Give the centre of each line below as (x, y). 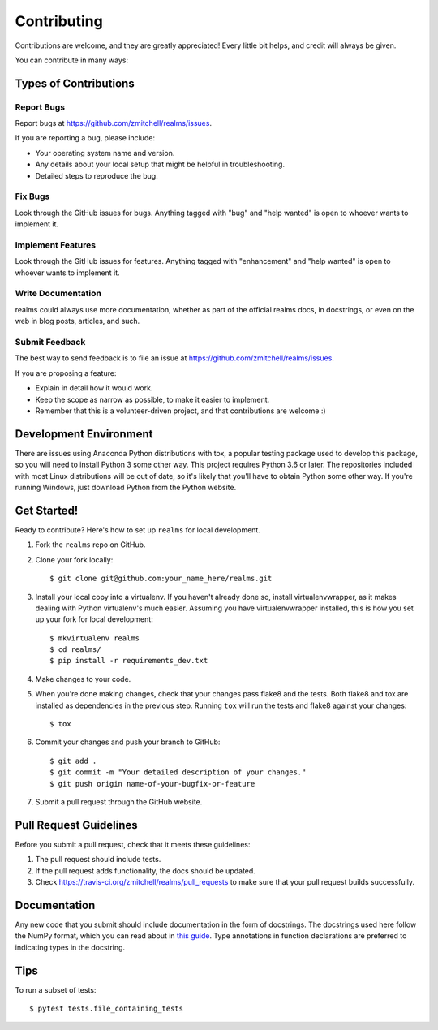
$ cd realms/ (75, 650)
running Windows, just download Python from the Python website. (126, 488)
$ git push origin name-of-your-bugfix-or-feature (152, 784)
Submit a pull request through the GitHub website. (119, 802)
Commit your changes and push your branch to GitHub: (128, 742)
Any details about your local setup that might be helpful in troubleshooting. (160, 164)
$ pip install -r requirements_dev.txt (129, 661)
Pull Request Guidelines (76, 825)
